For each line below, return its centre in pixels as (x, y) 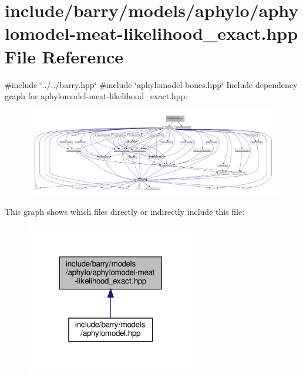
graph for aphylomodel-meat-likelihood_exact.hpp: (96, 96)
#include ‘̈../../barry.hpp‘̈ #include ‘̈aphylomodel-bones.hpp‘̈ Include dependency (151, 84)
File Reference (64, 56)
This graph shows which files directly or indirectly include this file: (125, 211)
